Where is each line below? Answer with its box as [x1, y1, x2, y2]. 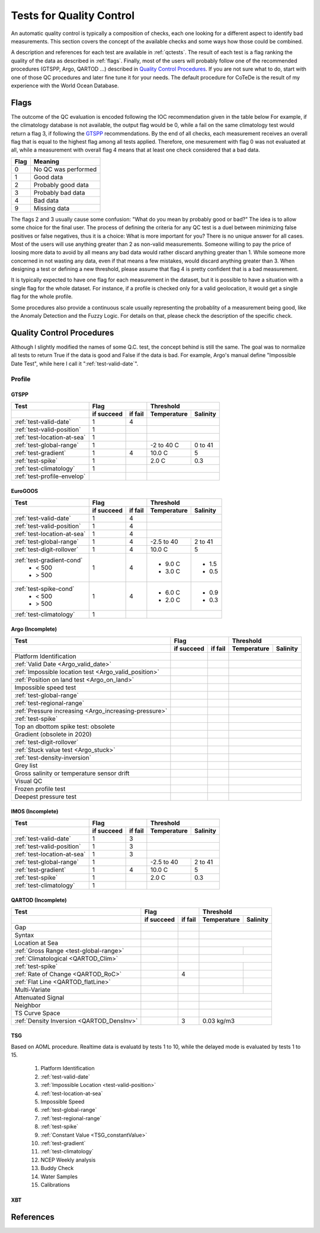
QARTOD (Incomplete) [11, 897, 67, 904]
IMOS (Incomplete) [11, 808, 59, 815]
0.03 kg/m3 [202, 1016, 235, 1025]
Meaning [33, 157, 59, 166]
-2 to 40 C [150, 441, 180, 449]
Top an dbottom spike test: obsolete [14, 722, 115, 731]
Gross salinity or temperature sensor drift [14, 769, 130, 777]
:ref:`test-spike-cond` [14, 584, 75, 593]
